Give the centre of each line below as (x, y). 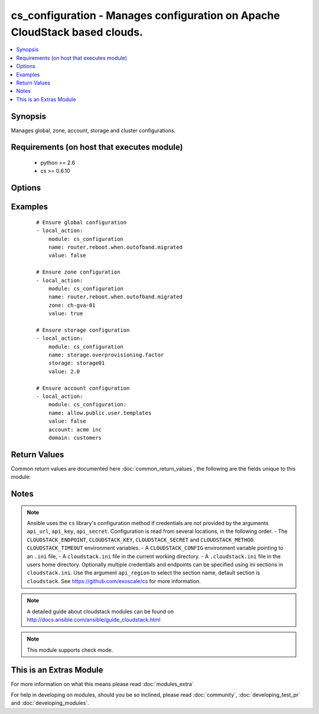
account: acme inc (75, 430)
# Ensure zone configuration (78, 272)
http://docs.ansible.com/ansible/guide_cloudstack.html (94, 619)
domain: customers (75, 438)
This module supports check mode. (70, 650)
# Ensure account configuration (83, 388)
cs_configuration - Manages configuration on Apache (145, 15)
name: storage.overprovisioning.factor (106, 355)
